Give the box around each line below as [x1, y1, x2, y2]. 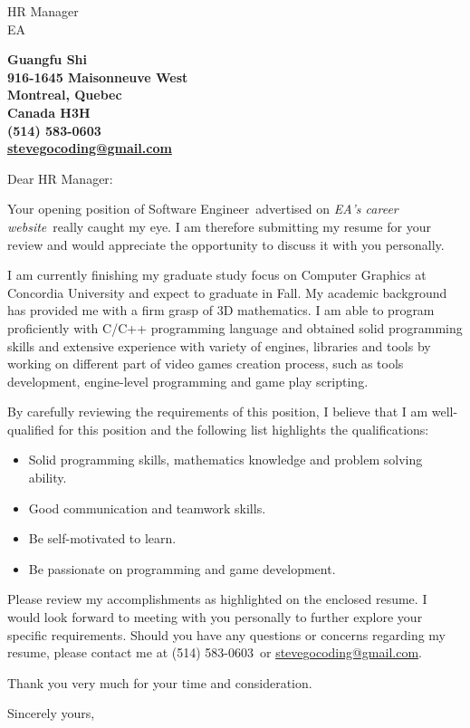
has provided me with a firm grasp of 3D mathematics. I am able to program [7, 301, 435, 320]
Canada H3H [7, 102, 91, 121]
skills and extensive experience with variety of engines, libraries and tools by [7, 336, 431, 355]
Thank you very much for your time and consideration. [7, 673, 312, 692]
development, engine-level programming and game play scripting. [7, 371, 369, 390]
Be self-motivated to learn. [28, 529, 177, 548]
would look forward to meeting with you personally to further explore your [7, 608, 423, 627]
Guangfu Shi [7, 50, 88, 69]
